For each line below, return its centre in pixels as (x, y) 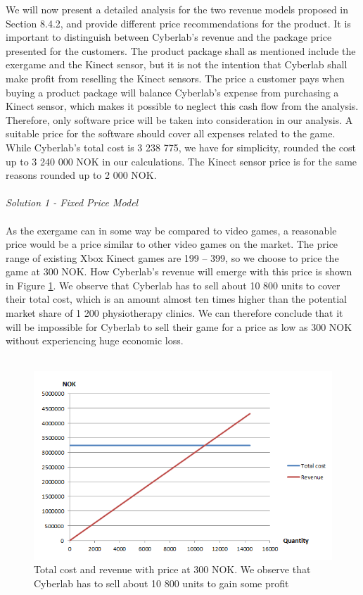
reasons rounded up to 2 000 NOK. (81, 175)
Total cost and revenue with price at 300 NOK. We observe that (172, 569)
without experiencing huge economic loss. (95, 340)
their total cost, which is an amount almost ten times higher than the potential (176, 299)
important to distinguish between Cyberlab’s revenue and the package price (169, 37)
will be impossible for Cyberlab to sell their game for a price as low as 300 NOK (179, 326)
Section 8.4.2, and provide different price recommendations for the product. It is (178, 23)
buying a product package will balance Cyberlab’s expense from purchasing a (172, 92)
